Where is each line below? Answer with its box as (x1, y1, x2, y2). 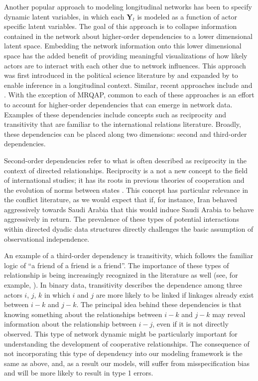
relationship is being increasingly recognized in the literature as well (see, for (4, 270, 238, 280)
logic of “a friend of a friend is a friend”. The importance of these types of (4, 260, 229, 270)
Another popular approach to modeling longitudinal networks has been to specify (4, 1, 252, 11)
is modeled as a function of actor (137, 11, 237, 21)
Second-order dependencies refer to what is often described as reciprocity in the (4, 155, 247, 165)
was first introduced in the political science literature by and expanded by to (4, 70, 238, 80)
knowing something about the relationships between (4, 309, 162, 319)
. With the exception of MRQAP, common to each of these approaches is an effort (4, 89, 255, 100)
